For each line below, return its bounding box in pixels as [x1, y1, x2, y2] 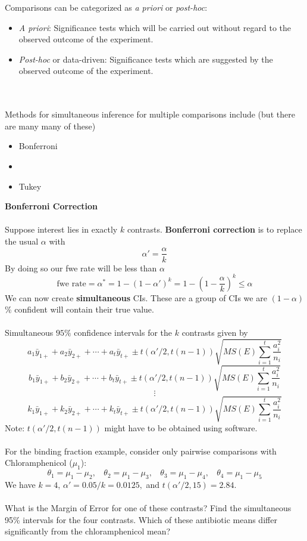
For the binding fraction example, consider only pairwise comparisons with [5, 444, 277, 457]
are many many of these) [5, 119, 96, 132]
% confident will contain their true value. [5, 303, 154, 316]
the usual [5, 234, 39, 247]
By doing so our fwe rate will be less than [5, 261, 157, 274]
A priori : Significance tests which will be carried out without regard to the [18, 21, 292, 33]
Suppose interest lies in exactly [5, 223, 118, 236]
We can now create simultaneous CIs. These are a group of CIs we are [5, 291, 267, 304]
